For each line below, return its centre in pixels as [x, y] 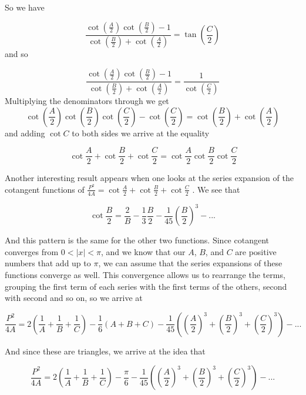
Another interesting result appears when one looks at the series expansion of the [149, 178]
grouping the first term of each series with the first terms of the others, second [146, 286]
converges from [32, 251]
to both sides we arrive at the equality [141, 133]
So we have [25, 7]
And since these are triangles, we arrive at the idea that [105, 351]
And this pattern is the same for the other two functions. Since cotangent [137, 240]
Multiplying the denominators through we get [87, 100]
